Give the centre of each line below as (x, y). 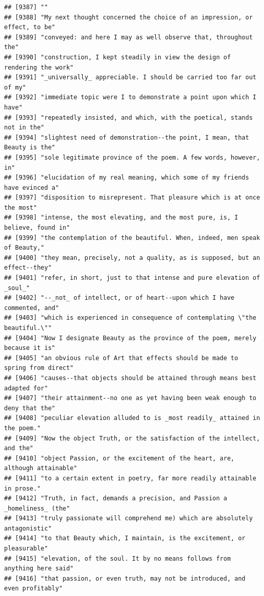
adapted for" (26, 388)
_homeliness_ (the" (37, 508)
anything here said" (39, 569)
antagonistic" (28, 528)
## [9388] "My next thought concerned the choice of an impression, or (128, 17)
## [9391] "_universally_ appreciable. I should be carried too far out (130, 78)
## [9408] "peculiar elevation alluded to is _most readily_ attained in (132, 418)
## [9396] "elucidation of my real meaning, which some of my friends (127, 178)
